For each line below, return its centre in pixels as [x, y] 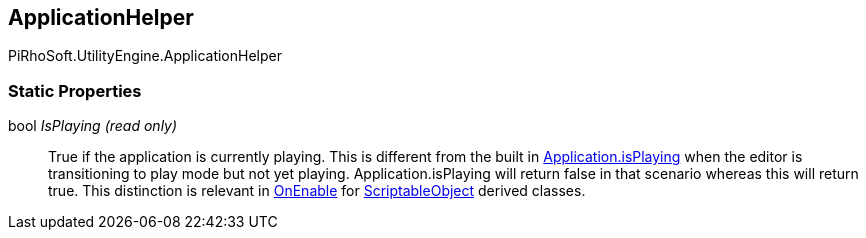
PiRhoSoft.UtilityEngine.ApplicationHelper [145, 56]
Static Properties [75, 90]
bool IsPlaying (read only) [93, 126]
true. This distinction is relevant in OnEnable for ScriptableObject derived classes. [317, 191]
